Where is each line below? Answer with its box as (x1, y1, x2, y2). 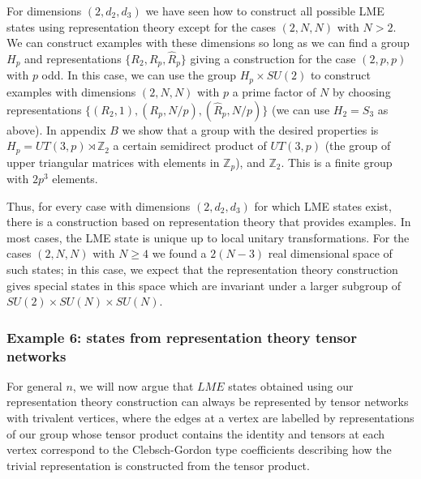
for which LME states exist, (254, 197, 392, 214)
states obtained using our (228, 377, 354, 394)
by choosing (332, 83, 391, 100)
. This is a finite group (281, 153, 393, 170)
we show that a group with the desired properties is (122, 121, 379, 138)
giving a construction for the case (190, 50, 356, 66)
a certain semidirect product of (113, 137, 267, 154)
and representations (24, 50, 122, 66)
